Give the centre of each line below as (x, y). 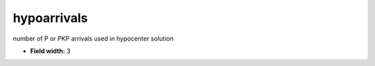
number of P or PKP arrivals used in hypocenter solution (93, 38)
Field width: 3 (50, 51)
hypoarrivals (50, 18)
